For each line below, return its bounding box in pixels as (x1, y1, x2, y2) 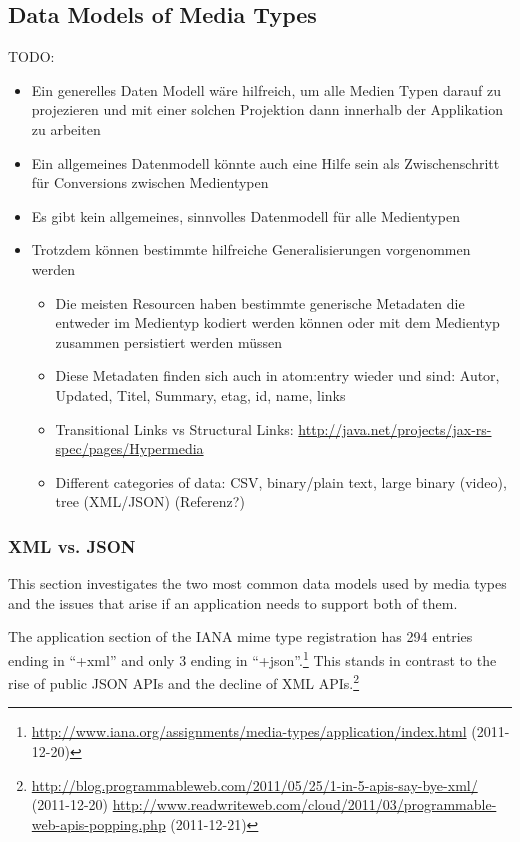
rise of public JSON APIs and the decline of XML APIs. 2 (8, 670, 360, 693)
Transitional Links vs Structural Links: (55, 418, 294, 439)
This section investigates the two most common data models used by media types (8, 573, 507, 594)
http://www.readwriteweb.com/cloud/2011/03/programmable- (112, 794, 497, 815)
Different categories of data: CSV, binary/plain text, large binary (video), (55, 471, 507, 492)
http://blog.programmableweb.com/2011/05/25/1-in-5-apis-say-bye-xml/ (31, 774, 478, 795)
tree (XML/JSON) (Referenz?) (55, 491, 245, 512)
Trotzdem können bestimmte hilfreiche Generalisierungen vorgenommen (31, 239, 471, 260)
